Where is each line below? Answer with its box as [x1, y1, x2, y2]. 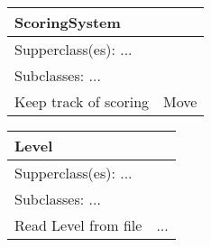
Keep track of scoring [14, 91, 150, 112]
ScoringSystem [14, 12, 121, 32]
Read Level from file [14, 215, 142, 235]
